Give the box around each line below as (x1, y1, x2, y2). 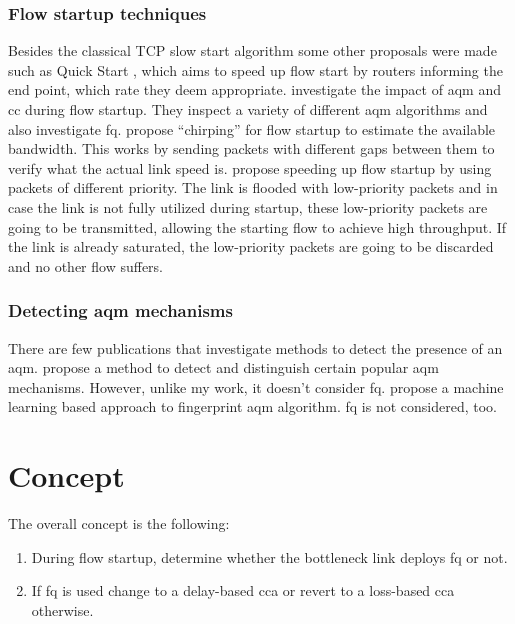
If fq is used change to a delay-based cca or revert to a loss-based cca (31, 580, 455, 601)
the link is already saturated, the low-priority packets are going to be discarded (8, 236, 494, 257)
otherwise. (31, 599, 94, 620)
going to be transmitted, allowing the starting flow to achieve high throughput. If (8, 216, 507, 237)
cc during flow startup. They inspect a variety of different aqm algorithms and (8, 99, 488, 119)
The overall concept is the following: (8, 513, 230, 534)
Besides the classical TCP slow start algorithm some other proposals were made (8, 40, 497, 61)
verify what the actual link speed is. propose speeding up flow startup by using (8, 157, 492, 178)
